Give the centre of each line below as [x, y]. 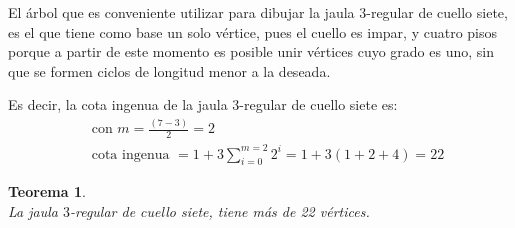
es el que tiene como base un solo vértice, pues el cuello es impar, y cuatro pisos [253, 31]
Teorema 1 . [47, 191]
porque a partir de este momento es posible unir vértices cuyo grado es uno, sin [251, 51]
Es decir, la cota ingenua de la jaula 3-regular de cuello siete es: [203, 104]
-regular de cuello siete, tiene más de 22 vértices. [219, 211]
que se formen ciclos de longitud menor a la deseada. [169, 70]
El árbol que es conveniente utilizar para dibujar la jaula [181, 12]
